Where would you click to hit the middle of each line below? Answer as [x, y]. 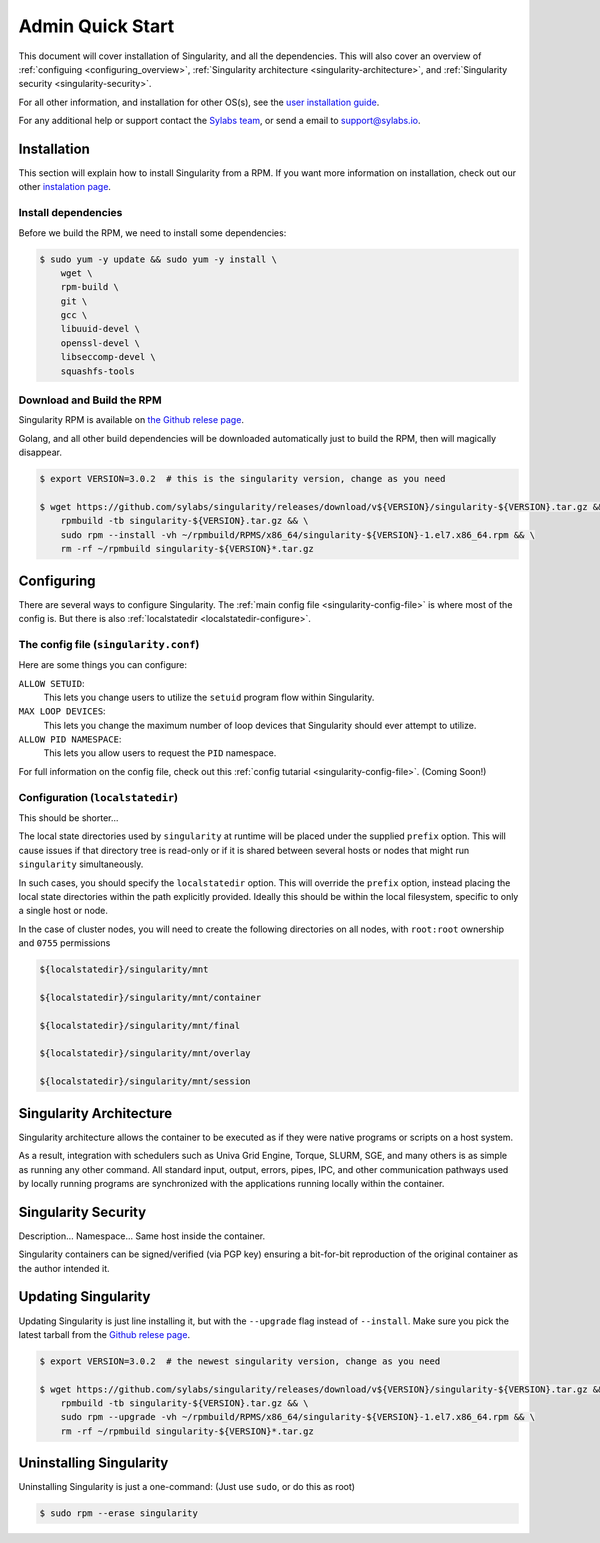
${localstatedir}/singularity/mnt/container [150, 997]
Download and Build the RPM [90, 400]
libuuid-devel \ [100, 329]
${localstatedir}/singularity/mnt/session [145, 1081]
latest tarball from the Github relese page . [104, 1334]
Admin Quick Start [96, 26]
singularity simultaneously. [81, 864]
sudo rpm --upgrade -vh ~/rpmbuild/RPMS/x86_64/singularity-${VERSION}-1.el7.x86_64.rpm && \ [297, 1417]
